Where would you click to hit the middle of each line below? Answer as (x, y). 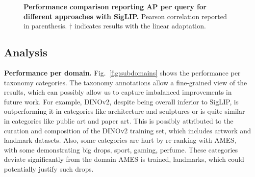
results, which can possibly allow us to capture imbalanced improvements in (118, 92)
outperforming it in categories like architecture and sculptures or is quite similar (125, 111)
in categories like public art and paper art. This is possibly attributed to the (119, 120)
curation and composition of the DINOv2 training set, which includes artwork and (127, 130)
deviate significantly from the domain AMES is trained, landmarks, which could (124, 159)
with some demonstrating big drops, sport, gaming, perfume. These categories (121, 149)
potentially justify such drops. (49, 168)
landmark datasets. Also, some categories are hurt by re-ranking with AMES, (120, 140)
